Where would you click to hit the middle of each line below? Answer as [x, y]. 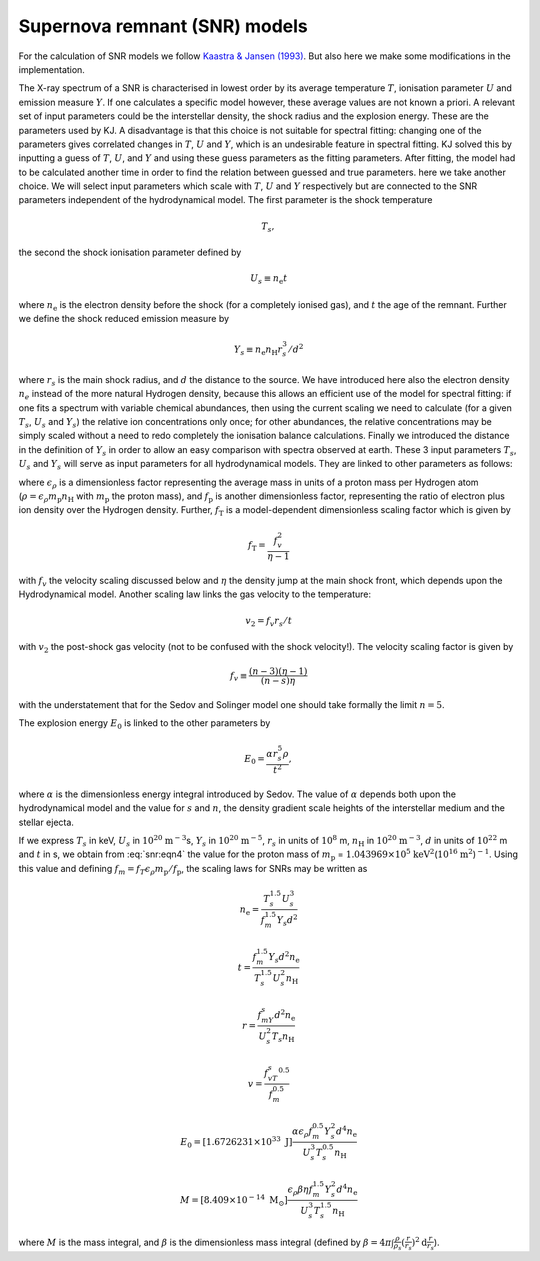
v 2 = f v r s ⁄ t [269, 622]
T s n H [283, 1038]
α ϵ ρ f [302, 1132]
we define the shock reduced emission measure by [124, 319]
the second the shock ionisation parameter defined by [130, 252]
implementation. [51, 69]
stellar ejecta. [46, 822]
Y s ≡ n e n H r [258, 350]
